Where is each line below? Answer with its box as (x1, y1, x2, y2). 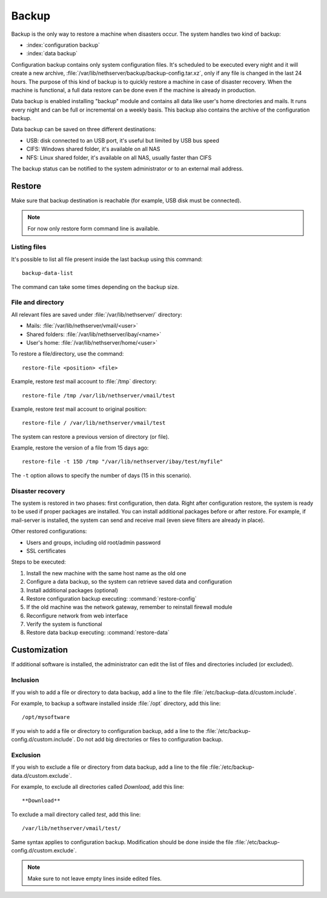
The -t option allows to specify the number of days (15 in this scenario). (11, 471, 192, 479)
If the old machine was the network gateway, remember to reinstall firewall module (26, 604, 233, 611)
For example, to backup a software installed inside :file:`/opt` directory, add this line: (11, 700, 221, 707)
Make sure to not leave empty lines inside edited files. (27, 874, 162, 882)
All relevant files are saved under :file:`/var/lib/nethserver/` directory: (11, 311, 183, 318)
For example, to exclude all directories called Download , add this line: (11, 783, 185, 790)
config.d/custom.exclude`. (11, 846, 77, 854)
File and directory (11, 298, 64, 306)
